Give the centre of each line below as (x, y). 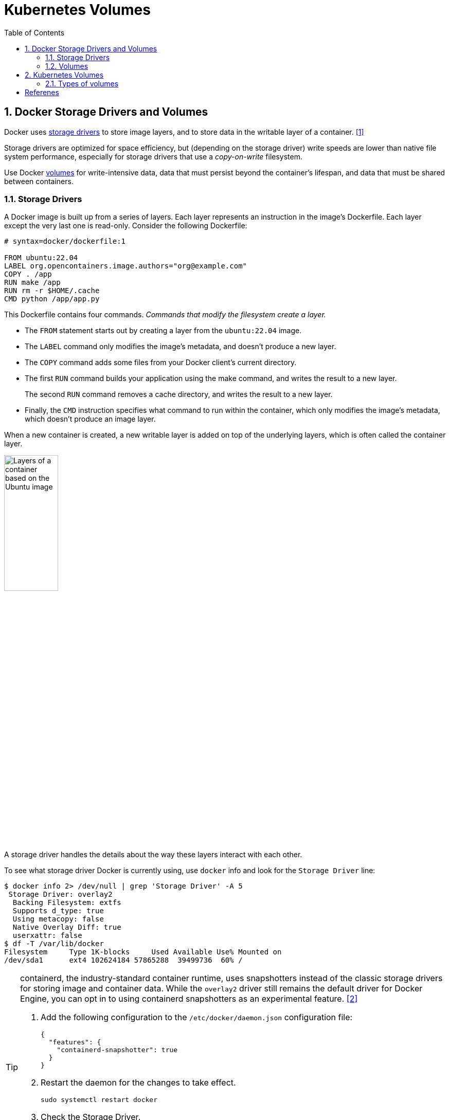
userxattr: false (47, 935)
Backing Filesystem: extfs (67, 902)
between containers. (39, 181)
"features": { (75, 1042)
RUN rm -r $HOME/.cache (52, 291)
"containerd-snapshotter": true (117, 1050)
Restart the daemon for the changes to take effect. (138, 1082)
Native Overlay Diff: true (67, 927)
